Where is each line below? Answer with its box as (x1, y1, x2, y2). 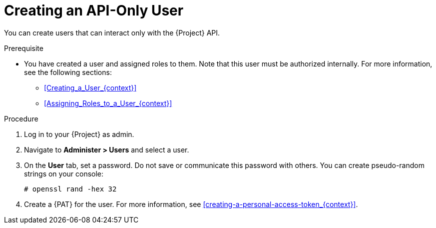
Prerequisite (4, 43, 43, 52)
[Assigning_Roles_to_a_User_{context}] (44, 98, 172, 107)
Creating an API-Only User (4, 2, 184, 19)
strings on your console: (24, 169, 104, 178)
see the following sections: (24, 67, 112, 76)
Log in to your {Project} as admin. (24, 129, 134, 138)
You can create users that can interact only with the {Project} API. (4, 28, 220, 37)
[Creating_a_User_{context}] (44, 83, 137, 92)
